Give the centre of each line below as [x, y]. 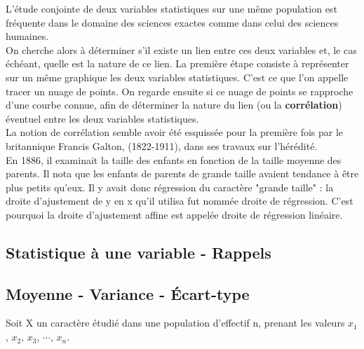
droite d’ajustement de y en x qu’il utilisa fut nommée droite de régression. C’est [180, 201]
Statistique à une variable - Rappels [139, 252]
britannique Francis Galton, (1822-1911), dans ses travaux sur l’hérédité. [162, 145]
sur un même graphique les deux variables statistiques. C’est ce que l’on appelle [177, 77]
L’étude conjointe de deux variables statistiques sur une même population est [171, 8]
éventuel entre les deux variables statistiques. [102, 118]
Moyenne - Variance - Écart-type [128, 293]
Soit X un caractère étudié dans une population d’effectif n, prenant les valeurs [175, 323]
